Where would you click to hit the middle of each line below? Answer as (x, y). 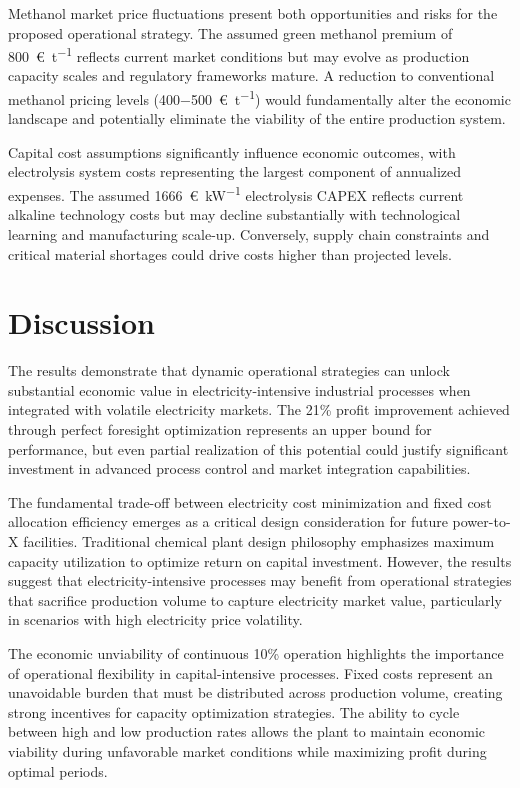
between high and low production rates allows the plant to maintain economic (247, 731)
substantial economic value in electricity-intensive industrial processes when (239, 389)
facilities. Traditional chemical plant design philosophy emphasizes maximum (259, 540)
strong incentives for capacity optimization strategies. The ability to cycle (234, 711)
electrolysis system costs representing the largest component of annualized (234, 171)
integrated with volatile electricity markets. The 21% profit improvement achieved (259, 409)
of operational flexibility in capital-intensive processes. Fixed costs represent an (250, 672)
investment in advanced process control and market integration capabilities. (239, 468)
